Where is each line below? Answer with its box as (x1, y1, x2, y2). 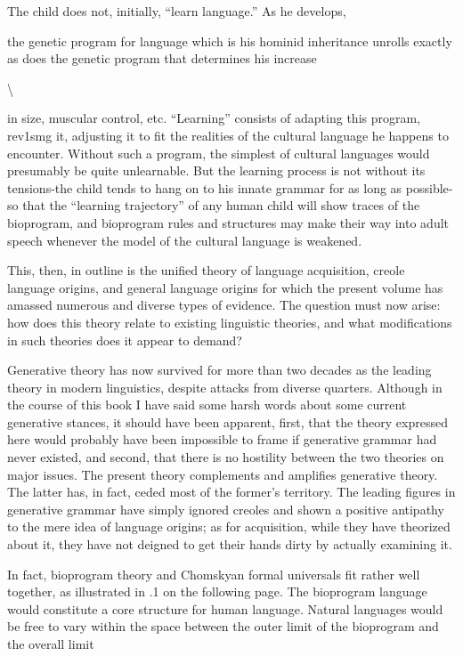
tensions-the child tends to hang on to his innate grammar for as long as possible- (7, 178, 453, 197)
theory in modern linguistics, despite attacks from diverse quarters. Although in (7, 377, 443, 396)
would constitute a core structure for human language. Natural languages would (7, 599, 443, 618)
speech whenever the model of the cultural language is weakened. (7, 231, 362, 249)
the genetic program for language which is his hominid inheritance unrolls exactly (7, 31, 452, 50)
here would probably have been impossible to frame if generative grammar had (7, 430, 437, 449)
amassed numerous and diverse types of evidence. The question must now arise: (7, 296, 441, 314)
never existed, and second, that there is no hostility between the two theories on (7, 448, 444, 466)
